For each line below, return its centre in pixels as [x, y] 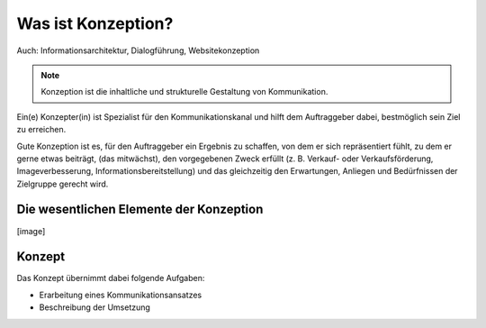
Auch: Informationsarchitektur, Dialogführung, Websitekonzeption [138, 50]
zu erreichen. [41, 130]
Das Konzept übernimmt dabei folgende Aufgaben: [111, 278]
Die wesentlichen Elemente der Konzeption [140, 210]
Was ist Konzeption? [95, 23]
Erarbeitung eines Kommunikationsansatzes [121, 295]
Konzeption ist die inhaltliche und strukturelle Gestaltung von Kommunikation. [184, 92]
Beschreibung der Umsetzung [94, 307]
